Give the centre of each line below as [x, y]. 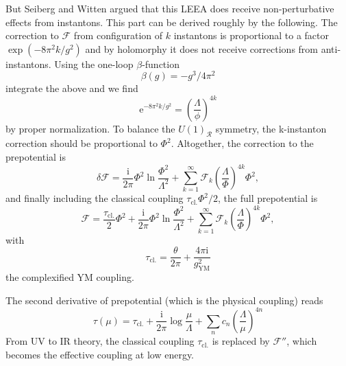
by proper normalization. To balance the [90, 128]
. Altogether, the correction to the [242, 143]
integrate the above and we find [72, 88]
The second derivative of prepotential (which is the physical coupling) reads [164, 300]
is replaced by [241, 341]
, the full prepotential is [268, 198]
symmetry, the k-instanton [271, 128]
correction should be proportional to [82, 143]
